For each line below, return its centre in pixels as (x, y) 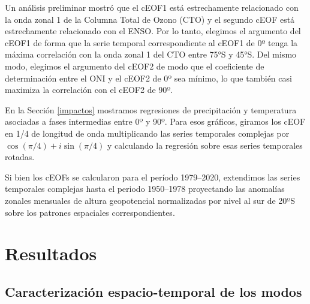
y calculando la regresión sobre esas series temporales (205, 145)
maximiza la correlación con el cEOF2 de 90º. (89, 90)
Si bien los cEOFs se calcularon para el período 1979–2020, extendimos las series (153, 177)
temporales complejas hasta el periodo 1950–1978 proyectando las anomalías (145, 189)
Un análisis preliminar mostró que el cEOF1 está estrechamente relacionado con (152, 7)
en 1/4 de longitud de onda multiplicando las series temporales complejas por (147, 133)
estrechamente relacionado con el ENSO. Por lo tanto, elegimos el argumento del (153, 31)
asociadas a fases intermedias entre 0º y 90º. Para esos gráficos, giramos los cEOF (155, 121)
